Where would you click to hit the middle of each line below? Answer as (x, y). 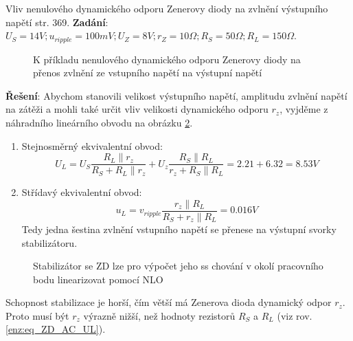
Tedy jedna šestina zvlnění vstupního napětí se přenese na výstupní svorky (179, 229)
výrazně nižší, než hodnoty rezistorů (159, 315)
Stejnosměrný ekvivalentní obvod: (92, 145)
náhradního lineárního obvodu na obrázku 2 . (99, 123)
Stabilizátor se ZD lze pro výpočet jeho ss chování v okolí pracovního (178, 266)
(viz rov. (295, 315)
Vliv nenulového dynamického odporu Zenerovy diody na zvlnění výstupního (167, 8)
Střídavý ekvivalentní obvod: (82, 192)
